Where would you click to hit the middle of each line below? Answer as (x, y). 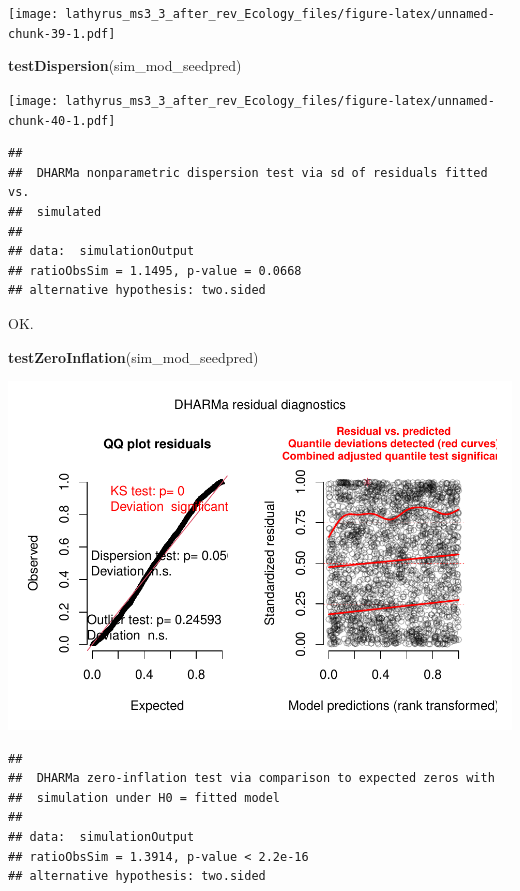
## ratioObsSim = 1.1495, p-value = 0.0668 (155, 270)
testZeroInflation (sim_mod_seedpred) (133, 356)
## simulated (55, 212)
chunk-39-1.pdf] (62, 33)
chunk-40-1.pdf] (62, 120)
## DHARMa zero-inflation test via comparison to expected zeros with (251, 778)
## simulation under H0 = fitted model (144, 797)
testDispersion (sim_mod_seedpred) (125, 65)
